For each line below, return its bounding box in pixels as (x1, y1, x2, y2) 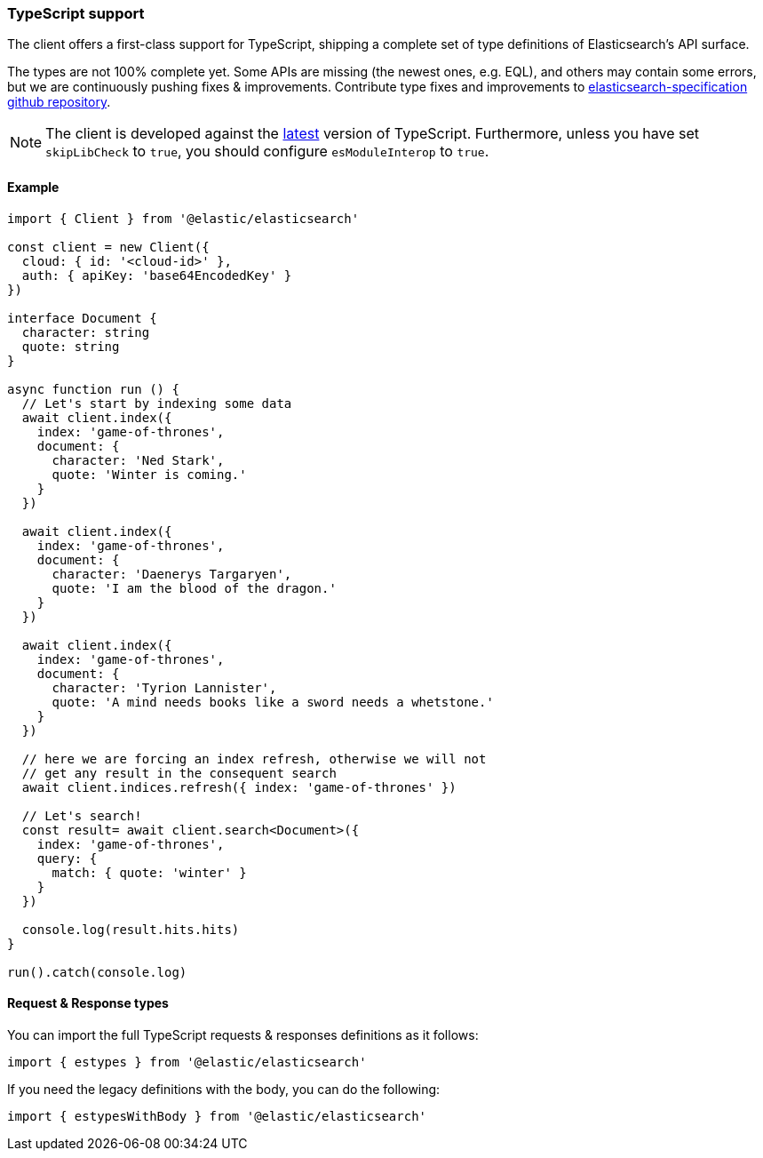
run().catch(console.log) (7, 964, 187, 979)
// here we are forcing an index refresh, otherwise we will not (21, 751, 487, 766)
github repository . (7, 94, 111, 110)
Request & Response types (7, 995, 169, 1011)
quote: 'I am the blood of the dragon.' (52, 580, 337, 595)
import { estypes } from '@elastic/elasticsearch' (7, 1054, 367, 1069)
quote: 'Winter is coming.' (52, 467, 247, 482)
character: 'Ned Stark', (52, 452, 225, 467)
